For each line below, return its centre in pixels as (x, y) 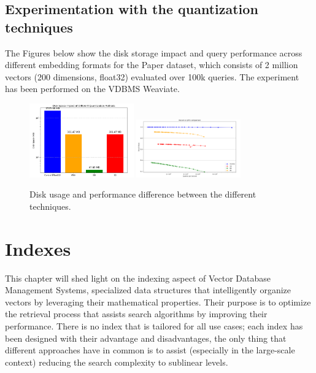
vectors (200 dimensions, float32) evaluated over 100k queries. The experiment (152, 76)
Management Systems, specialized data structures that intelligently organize (148, 290)
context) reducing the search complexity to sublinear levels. (117, 362)
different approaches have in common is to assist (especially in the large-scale (150, 350)
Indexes (38, 248)
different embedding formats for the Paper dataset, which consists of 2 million (152, 65)
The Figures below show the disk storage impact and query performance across (154, 52)
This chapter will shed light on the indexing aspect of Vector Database (138, 278)
